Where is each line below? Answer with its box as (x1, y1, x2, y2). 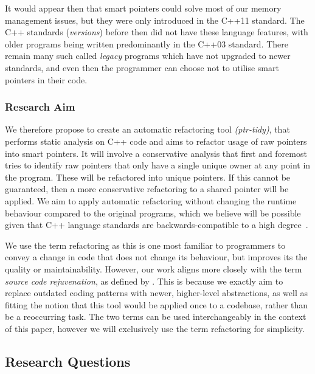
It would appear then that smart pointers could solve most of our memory (5, 2, 282, 14)
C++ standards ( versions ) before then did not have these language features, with (5, 26, 308, 38)
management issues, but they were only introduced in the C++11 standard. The (5, 13, 305, 26)
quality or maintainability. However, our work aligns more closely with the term (5, 262, 302, 275)
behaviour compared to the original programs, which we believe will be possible (5, 206, 301, 219)
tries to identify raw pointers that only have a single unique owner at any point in (5, 159, 311, 171)
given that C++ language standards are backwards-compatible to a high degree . (5, 218, 308, 231)
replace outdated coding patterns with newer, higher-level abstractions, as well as (5, 286, 308, 299)
